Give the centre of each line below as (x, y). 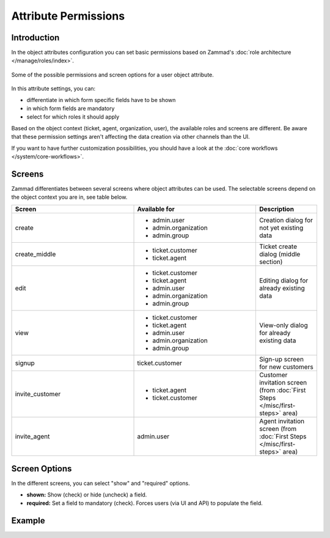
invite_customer (38, 394)
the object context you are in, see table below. (69, 197)
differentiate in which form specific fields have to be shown (101, 100)
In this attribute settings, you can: (53, 89)
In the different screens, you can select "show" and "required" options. (101, 484)
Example (28, 521)
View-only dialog (283, 325)
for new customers (286, 367)
